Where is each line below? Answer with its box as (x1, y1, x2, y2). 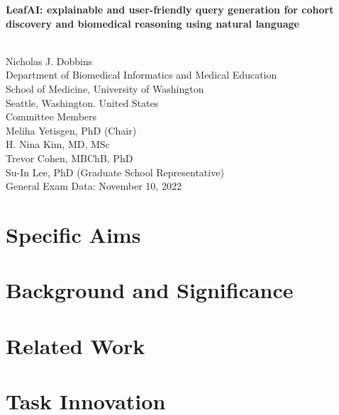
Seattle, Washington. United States (6, 95, 159, 110)
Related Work (6, 331, 145, 360)
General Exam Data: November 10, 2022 (6, 178, 182, 193)
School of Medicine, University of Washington (6, 81, 204, 96)
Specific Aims (6, 220, 141, 249)
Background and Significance (6, 275, 294, 305)
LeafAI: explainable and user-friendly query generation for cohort (6, 2, 334, 16)
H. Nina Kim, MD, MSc (6, 137, 110, 152)
